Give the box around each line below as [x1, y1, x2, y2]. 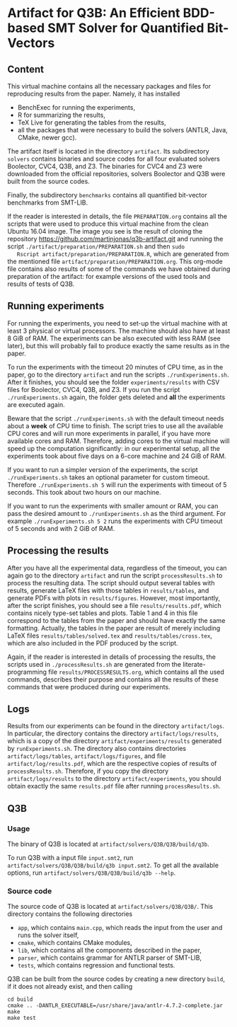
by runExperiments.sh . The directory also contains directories [7, 745, 186, 753]
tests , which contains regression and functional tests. [17, 961, 175, 970]
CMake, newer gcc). [17, 133, 77, 142]
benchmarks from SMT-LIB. [7, 198, 88, 207]
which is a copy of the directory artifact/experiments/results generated [7, 737, 222, 745]
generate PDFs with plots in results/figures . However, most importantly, [7, 593, 221, 602]
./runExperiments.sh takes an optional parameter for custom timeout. [7, 473, 210, 481]
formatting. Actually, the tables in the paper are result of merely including [7, 624, 221, 632]
